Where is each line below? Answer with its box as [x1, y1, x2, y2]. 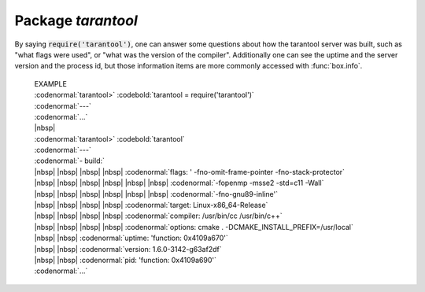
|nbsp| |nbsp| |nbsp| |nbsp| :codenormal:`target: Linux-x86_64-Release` [34, 201, 268, 210]
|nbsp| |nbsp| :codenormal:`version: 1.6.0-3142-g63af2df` [34, 244, 222, 253]
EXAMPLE [34, 79, 67, 88]
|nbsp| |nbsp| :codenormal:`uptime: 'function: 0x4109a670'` [34, 233, 228, 243]
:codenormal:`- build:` [34, 156, 105, 165]
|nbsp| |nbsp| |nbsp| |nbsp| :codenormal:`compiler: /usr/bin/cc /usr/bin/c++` [34, 211, 283, 220]
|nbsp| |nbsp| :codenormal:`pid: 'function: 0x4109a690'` [34, 255, 216, 264]
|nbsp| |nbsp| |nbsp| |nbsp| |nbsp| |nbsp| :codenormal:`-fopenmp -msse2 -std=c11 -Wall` [34, 178, 324, 188]
